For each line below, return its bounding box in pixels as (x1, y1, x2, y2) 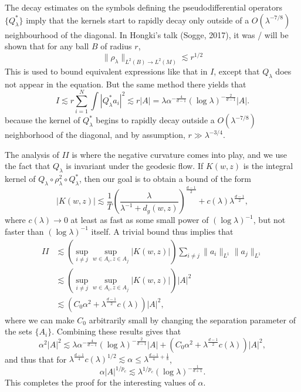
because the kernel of (5, 114, 80, 126)
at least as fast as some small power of (70, 214, 209, 226)
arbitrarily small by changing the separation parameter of (89, 313, 296, 326)
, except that (214, 65, 260, 77)
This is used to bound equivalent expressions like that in (5, 65, 208, 77)
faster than (5, 225, 44, 237)
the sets (5, 325, 32, 337)
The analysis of (5, 148, 59, 160)
